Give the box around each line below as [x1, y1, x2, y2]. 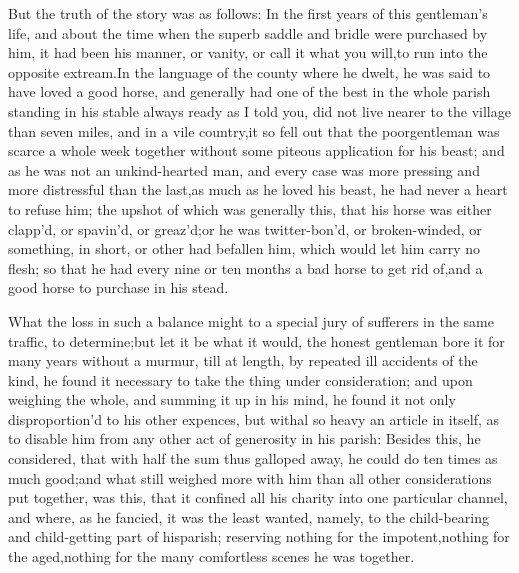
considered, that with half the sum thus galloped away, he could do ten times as [8, 448, 498, 469]
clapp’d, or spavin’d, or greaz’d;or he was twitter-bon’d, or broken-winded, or [8, 218, 482, 239]
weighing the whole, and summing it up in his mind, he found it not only [8, 389, 456, 410]
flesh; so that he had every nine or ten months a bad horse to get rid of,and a [8, 257, 483, 278]
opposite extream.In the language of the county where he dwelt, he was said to [8, 61, 491, 82]
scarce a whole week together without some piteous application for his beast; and [8, 140, 505, 161]
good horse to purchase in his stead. [8, 277, 229, 298]
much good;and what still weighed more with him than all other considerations [8, 467, 492, 488]
